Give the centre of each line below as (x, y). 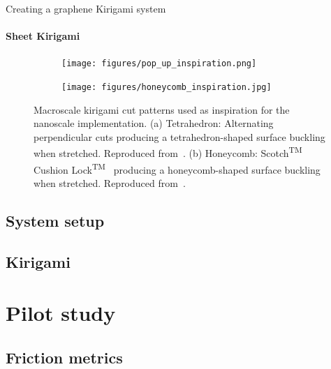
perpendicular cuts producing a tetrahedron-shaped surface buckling (179, 136)
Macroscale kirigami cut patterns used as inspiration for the (162, 109)
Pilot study (61, 313)
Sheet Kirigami (43, 36)
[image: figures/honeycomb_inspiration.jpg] (167, 88)
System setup (55, 220)
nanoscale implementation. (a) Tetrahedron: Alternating (154, 123)
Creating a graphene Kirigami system (86, 8)
